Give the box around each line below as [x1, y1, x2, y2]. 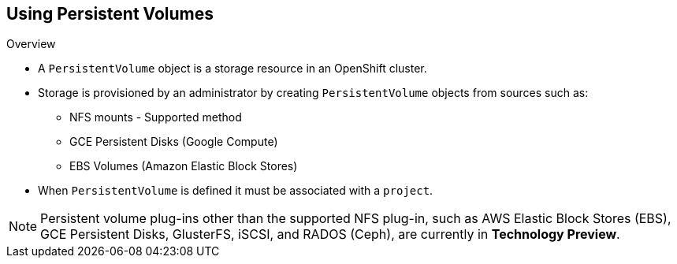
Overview [6, 37, 56, 51]
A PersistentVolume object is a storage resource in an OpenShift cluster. [38, 61, 427, 76]
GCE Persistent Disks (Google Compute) [69, 135, 278, 149]
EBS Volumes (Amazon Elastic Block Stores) [69, 159, 298, 173]
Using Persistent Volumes [6, 4, 214, 24]
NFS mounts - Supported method [69, 110, 242, 125]
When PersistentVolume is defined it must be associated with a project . [38, 184, 433, 198]
